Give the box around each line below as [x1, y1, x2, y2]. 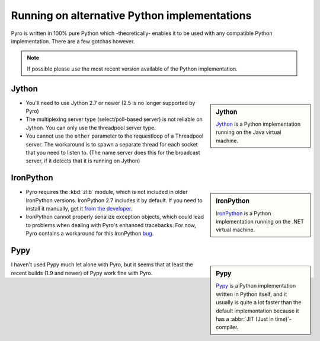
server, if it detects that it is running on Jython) [25, 157, 140, 164]
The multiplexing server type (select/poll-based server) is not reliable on [25, 116, 203, 123]
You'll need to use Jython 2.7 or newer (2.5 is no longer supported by [25, 99, 196, 106]
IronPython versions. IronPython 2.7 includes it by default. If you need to [25, 196, 203, 204]
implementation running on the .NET [216, 218, 305, 225]
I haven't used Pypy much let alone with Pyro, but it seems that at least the [11, 261, 194, 268]
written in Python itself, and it [216, 291, 287, 298]
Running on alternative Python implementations [11, 9, 252, 22]
